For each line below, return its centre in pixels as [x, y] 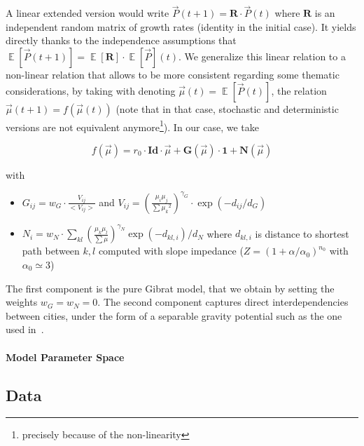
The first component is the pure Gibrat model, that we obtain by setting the [170, 288]
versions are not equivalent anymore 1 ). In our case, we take [133, 126]
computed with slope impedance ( [171, 251]
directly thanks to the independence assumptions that [121, 40]
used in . [25, 329]
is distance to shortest [302, 233]
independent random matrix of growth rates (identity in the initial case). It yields [181, 26]
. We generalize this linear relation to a [262, 56]
